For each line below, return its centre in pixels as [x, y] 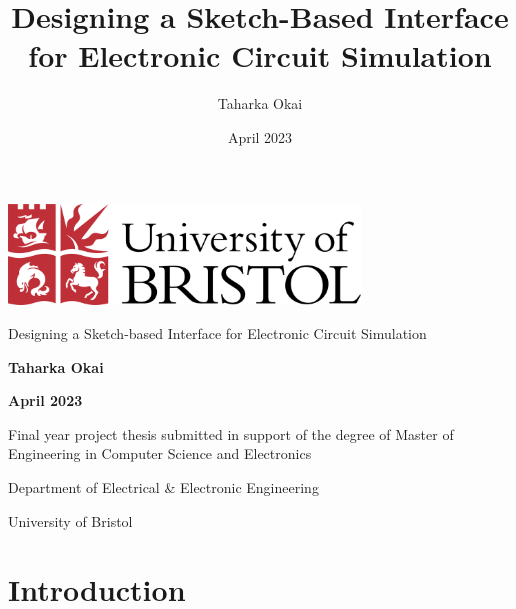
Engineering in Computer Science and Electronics [160, 453]
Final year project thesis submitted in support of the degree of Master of [231, 433]
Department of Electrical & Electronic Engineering [163, 487]
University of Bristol [70, 520]
